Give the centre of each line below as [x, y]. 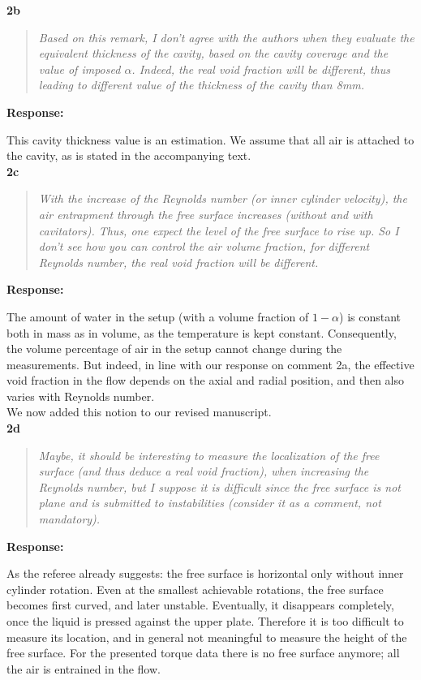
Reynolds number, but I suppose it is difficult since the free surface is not [219, 486]
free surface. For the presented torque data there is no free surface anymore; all [203, 653]
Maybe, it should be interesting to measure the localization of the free [209, 455]
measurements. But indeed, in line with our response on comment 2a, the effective [210, 364]
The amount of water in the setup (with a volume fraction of [158, 316]
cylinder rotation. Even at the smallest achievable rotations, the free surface [195, 589]
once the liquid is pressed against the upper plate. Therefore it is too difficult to [205, 621]
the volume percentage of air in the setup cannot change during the [174, 349]
